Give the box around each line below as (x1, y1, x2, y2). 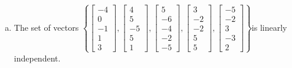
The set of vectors (14, 21, 79, 33)
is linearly (251, 21, 287, 33)
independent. (14, 51, 61, 64)
